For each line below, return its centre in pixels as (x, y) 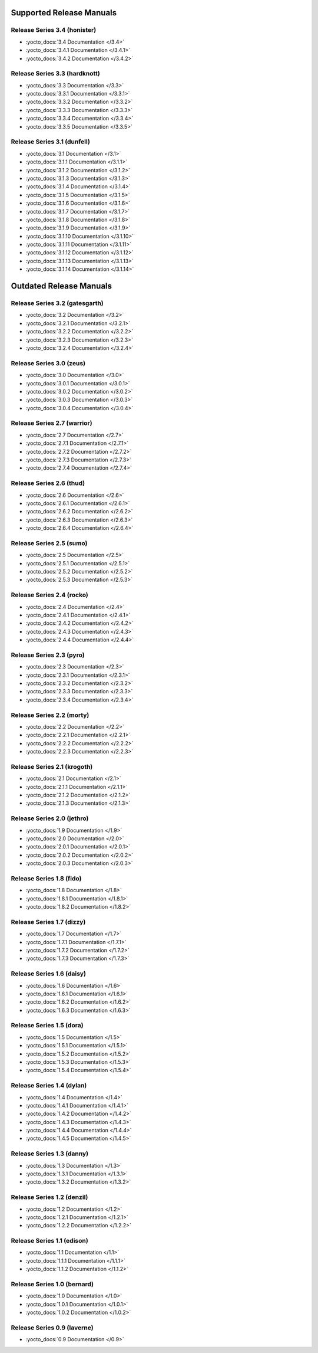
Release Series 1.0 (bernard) (52, 1284)
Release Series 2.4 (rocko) (49, 595)
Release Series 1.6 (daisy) (49, 974)
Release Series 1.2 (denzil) (49, 1197)
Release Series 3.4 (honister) (54, 30)
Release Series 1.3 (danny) (49, 1154)
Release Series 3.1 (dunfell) (51, 142)
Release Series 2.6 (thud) (48, 483)
